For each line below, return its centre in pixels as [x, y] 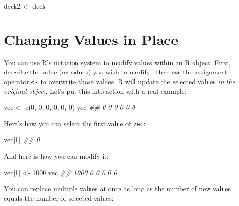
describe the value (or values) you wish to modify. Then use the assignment [116, 72]
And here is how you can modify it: [56, 156]
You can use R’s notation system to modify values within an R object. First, [117, 62]
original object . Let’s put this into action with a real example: [95, 91]
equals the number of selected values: [59, 198]
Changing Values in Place [91, 39]
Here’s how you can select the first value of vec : [75, 123]
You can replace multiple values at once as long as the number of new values [117, 188]
